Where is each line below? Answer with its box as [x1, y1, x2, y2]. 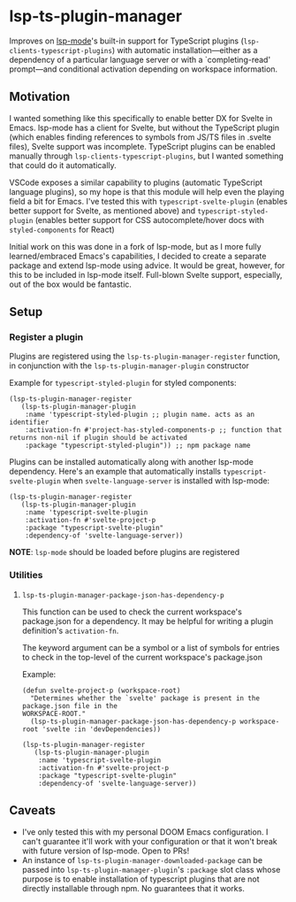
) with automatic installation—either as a [111, 44, 258, 55]
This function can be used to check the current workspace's [21, 606, 243, 617]
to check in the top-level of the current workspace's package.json [21, 651, 263, 662]
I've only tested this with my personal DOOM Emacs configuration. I [21, 826, 269, 837]
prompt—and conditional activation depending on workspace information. [9, 64, 278, 74]
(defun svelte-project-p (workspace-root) [21, 686, 181, 695]
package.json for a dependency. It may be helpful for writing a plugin [21, 615, 274, 626]
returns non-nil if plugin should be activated [9, 434, 188, 443]
